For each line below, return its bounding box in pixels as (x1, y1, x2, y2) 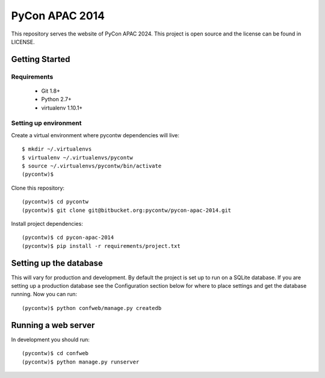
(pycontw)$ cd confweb (22, 350, 89, 357)
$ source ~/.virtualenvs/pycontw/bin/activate (22, 163, 162, 169)
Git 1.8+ (41, 87, 60, 94)
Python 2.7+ (41, 96, 72, 103)
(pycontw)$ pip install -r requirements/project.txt (22, 243, 181, 249)
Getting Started (11, 54, 70, 64)
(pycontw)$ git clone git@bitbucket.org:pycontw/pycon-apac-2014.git (22, 206, 232, 214)
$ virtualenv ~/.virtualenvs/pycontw (22, 154, 134, 161)
